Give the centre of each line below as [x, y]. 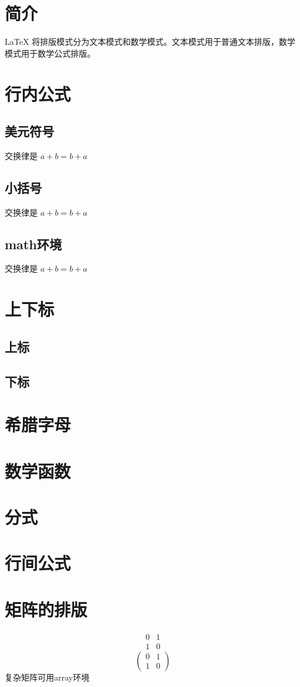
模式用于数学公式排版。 [50, 53]
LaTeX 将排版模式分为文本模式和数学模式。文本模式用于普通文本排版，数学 [150, 42]
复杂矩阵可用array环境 [47, 677]
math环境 [33, 244]
